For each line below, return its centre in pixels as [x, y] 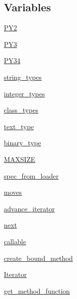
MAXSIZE [20, 159]
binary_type [23, 143]
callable [15, 241]
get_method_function [37, 290]
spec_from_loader [31, 175]
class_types [21, 110]
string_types [23, 77]
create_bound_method [38, 258]
